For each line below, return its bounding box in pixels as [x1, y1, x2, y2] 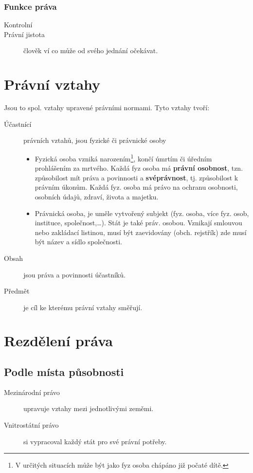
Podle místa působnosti [4, 364, 124, 379]
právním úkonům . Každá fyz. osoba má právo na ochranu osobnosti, [35, 182, 238, 192]
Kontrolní [4, 20, 33, 30]
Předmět [4, 286, 30, 296]
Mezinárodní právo [4, 387, 60, 397]
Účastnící [4, 118, 32, 129]
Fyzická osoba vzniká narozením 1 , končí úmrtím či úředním [35, 152, 212, 163]
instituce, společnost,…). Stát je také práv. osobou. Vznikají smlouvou [35, 217, 242, 228]
